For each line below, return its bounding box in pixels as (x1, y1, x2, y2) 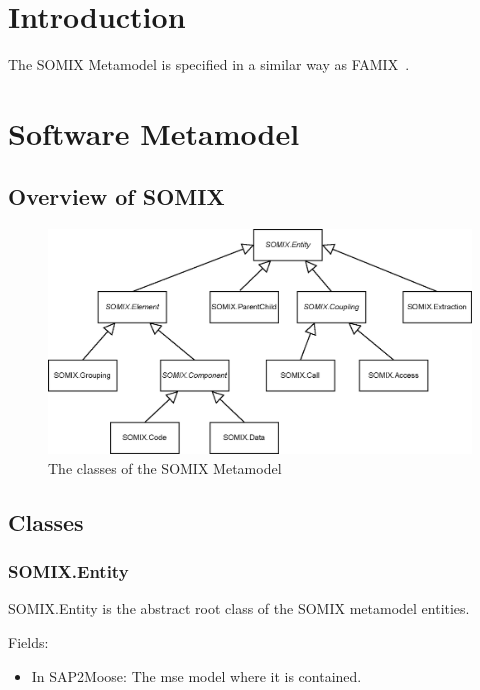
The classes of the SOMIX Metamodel (48, 457, 282, 478)
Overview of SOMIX (8, 181, 225, 212)
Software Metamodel (8, 112, 300, 153)
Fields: (8, 631, 49, 652)
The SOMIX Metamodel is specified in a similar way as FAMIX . (8, 54, 410, 75)
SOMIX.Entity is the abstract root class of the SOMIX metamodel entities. (8, 598, 470, 619)
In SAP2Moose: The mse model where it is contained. (31, 665, 362, 686)
